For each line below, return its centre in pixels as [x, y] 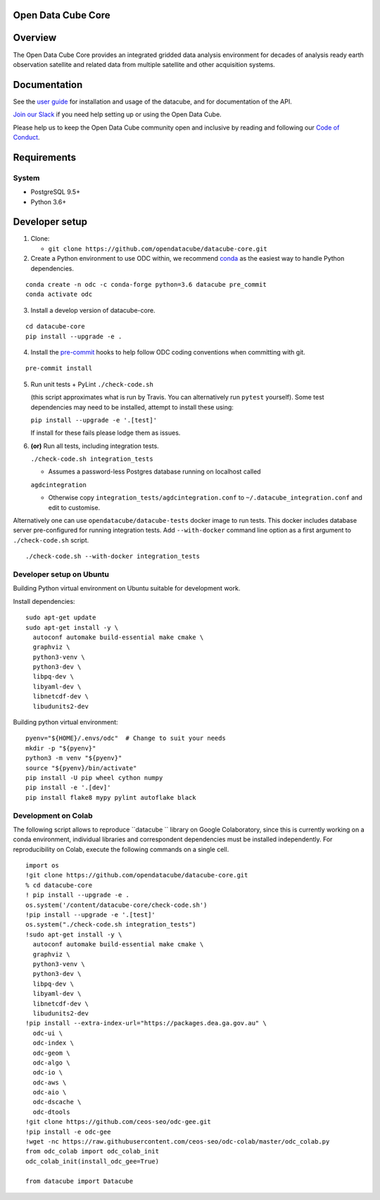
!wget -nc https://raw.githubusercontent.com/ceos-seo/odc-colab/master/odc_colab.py [178, 1142]
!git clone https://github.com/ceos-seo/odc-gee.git [118, 1122]
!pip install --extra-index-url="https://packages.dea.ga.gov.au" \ [146, 1023]
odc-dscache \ [57, 1102]
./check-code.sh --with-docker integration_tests [113, 556]
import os [42, 866]
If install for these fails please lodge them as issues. [106, 433]
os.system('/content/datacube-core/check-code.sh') [116, 905]
